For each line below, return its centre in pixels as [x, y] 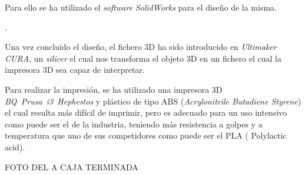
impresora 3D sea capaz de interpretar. [75, 70]
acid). [15, 147]
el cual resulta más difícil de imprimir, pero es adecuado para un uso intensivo [146, 112]
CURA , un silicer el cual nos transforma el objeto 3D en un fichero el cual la [143, 58]
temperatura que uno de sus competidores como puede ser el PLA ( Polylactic [146, 135]
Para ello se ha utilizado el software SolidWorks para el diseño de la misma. [141, 7]
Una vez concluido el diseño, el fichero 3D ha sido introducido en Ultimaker [141, 47]
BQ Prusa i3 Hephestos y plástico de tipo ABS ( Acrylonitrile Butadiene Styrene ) [153, 101]
